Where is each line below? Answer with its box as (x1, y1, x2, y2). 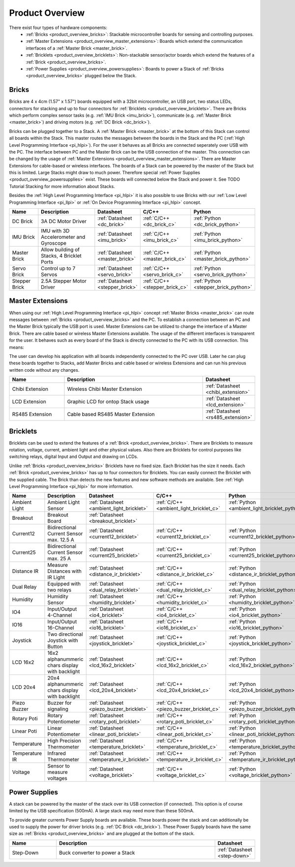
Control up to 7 (41, 265, 76, 272)
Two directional (47, 631, 83, 638)
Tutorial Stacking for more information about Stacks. (9, 183, 115, 189)
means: (9, 344, 25, 350)
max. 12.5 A (47, 537, 75, 544)
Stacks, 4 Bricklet (41, 253, 82, 259)
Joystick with (47, 637, 78, 644)
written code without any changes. (9, 367, 80, 373)
